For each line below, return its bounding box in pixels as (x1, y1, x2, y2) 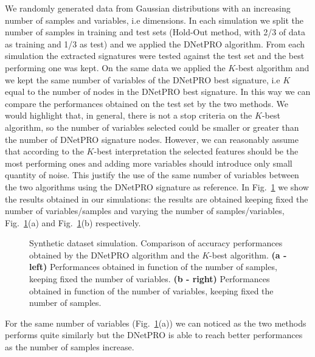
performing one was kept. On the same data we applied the (5, 61, 226, 74)
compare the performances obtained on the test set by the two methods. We (5, 97, 288, 109)
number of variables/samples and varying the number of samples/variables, (5, 204, 285, 217)
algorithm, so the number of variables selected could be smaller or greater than (5, 120, 299, 133)
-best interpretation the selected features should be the (94, 145, 299, 158)
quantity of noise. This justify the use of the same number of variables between (5, 168, 299, 181)
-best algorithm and (235, 61, 310, 74)
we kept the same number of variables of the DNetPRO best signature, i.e (5, 73, 280, 86)
